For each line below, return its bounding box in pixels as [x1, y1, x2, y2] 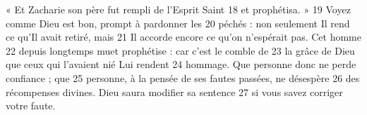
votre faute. [6, 98, 56, 113]
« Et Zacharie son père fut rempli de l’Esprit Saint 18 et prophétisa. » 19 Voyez [6, 2, 351, 16]
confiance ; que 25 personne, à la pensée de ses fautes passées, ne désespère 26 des [6, 70, 360, 85]
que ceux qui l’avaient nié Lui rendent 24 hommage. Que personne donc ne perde [6, 57, 356, 72]
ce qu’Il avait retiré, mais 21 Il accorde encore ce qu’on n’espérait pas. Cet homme [6, 29, 361, 44]
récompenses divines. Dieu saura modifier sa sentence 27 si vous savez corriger [6, 84, 343, 99]
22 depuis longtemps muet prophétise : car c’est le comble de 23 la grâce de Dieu [6, 43, 355, 57]
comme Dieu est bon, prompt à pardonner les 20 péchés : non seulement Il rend [6, 15, 350, 30]
